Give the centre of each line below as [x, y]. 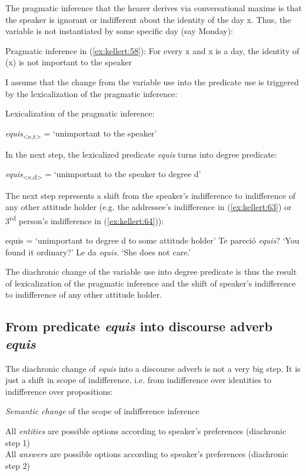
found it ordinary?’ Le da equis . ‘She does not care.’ [98, 252]
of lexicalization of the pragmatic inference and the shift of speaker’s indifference [151, 283]
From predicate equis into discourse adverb [139, 326]
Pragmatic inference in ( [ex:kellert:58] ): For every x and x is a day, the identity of [152, 50]
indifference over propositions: [59, 391]
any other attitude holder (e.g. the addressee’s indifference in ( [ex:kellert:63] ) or [149, 207]
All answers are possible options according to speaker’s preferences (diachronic [147, 454]
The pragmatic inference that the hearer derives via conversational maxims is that [154, 8]
